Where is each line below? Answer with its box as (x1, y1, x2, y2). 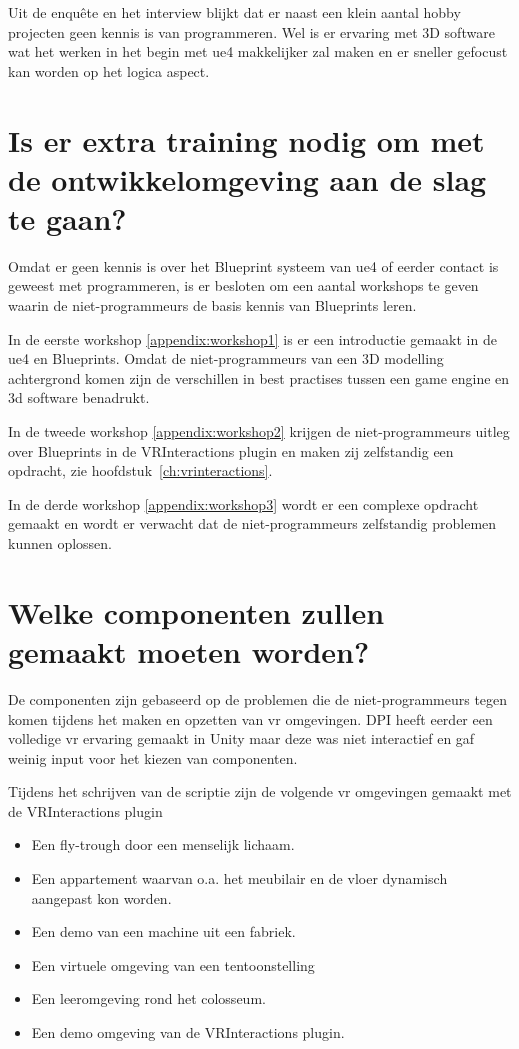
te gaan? (8, 197, 127, 238)
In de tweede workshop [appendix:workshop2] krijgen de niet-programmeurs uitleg (8, 421, 510, 442)
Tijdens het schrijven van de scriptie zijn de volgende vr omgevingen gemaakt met (8, 781, 512, 802)
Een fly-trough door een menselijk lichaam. (31, 834, 295, 855)
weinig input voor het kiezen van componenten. (8, 747, 298, 768)
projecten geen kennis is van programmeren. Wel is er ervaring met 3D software (8, 21, 495, 42)
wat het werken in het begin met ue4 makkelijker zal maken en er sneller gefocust (8, 41, 508, 62)
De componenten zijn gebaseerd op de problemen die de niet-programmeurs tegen (8, 688, 508, 709)
